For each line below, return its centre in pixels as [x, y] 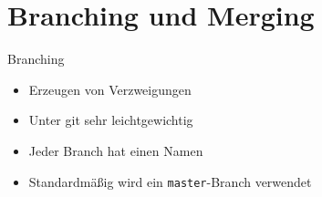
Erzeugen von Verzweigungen [110, 89]
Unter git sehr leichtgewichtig [111, 120]
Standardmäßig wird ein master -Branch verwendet [170, 181]
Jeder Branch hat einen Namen [116, 150]
